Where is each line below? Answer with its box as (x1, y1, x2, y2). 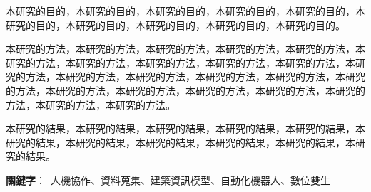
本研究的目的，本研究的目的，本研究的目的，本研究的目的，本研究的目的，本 (6, 4, 365, 18)
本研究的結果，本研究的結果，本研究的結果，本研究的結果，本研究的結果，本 (6, 121, 365, 136)
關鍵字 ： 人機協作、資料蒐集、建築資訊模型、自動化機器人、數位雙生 (6, 172, 330, 187)
